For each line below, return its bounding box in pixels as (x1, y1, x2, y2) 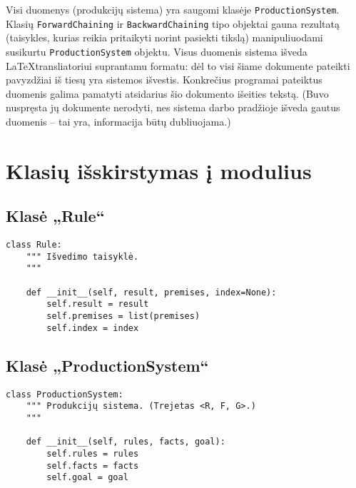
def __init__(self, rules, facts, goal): (26, 437, 225, 447)
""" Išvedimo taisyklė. (26, 251, 139, 262)
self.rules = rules (46, 448, 139, 459)
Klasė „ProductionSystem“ (6, 354, 209, 376)
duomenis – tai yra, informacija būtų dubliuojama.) (6, 113, 231, 128)
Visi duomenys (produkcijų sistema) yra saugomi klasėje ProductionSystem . (6, 2, 340, 16)
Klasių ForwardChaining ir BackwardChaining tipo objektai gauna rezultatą (6, 16, 340, 31)
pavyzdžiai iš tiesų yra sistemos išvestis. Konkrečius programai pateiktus (6, 72, 322, 87)
